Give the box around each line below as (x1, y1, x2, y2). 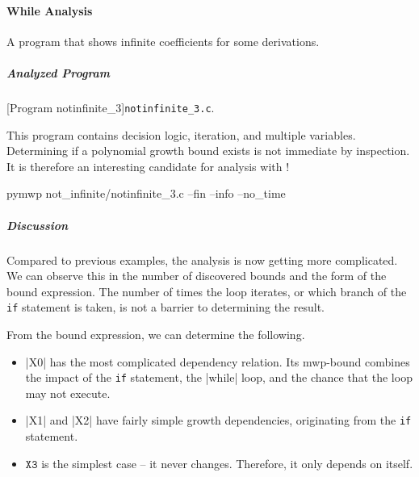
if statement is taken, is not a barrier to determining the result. (6, 299, 325, 316)
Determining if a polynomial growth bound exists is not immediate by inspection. (6, 142, 410, 159)
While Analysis (6, 2, 93, 19)
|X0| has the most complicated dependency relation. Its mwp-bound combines (25, 353, 410, 370)
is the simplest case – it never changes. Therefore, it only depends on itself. (41, 454, 413, 471)
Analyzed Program (6, 64, 111, 81)
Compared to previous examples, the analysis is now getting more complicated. (6, 251, 398, 268)
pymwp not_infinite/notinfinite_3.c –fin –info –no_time (6, 185, 286, 202)
